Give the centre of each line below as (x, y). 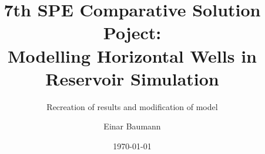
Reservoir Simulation (132, 78)
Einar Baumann (132, 126)
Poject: (132, 32)
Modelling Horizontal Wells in (132, 55)
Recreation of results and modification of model (132, 106)
